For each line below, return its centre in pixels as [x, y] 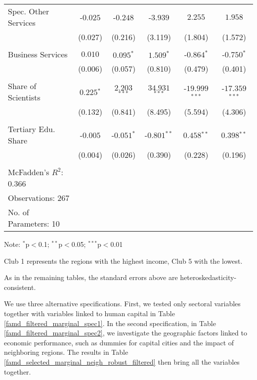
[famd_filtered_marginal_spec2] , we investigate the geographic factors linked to [126, 333]
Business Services [38, 54]
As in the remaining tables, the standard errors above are [91, 277]
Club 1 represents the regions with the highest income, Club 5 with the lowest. [123, 261]
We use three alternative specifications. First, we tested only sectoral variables [122, 304]
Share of [22, 86]
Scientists [24, 97]
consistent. [20, 287]
